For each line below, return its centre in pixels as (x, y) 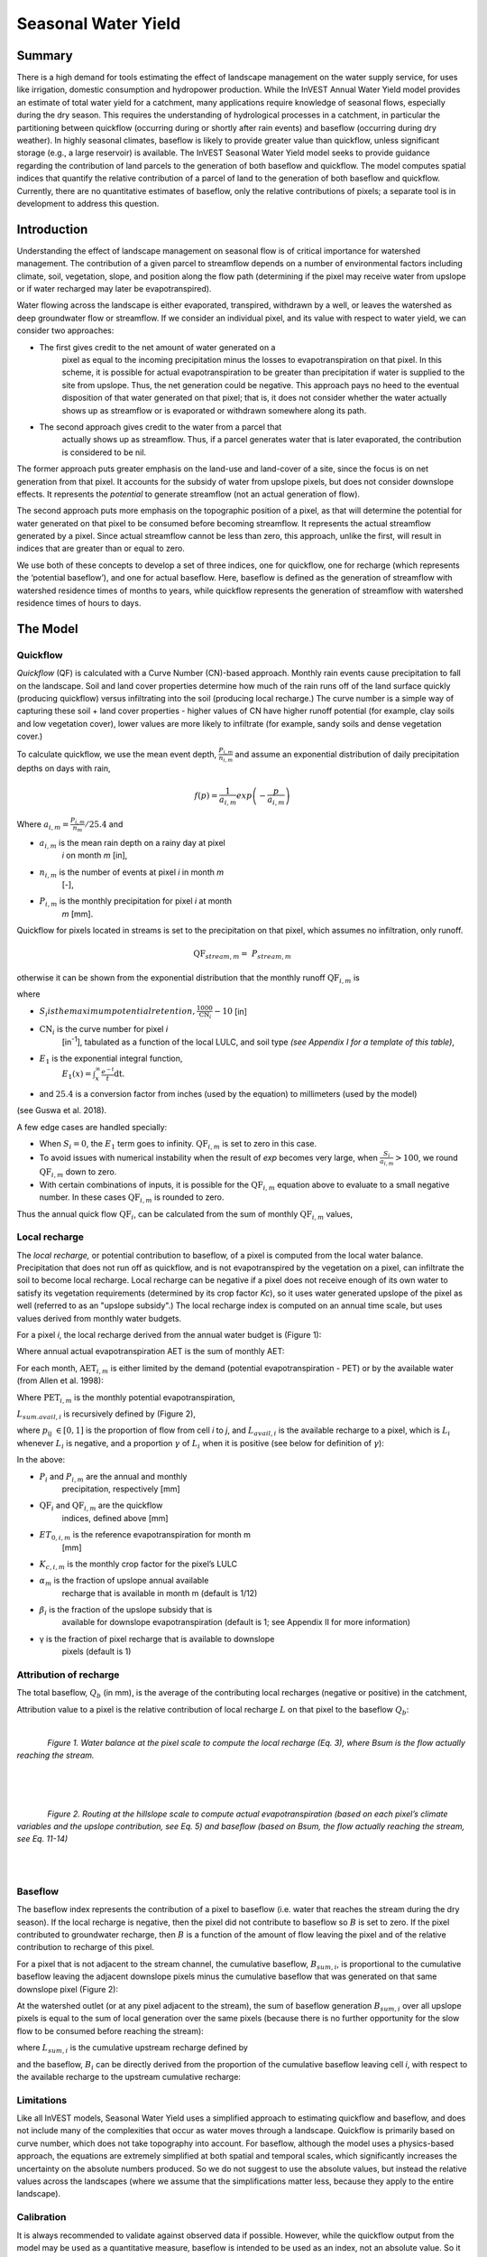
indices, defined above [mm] (115, 1518)
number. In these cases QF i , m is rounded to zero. (132, 1198)
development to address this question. (88, 203)
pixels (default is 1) (96, 1651)
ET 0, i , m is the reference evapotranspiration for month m (145, 1536)
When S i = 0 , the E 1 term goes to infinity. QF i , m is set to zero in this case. (178, 1145)
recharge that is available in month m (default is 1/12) (160, 1593)
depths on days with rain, (64, 768)
